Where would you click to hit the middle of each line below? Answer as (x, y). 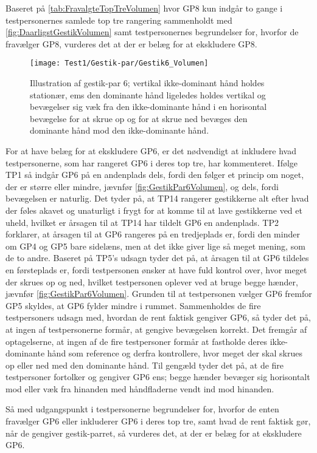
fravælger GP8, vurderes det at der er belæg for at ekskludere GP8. (131, 43)
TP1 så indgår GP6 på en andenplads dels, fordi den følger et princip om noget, (155, 175)
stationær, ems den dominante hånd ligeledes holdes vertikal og (148, 94)
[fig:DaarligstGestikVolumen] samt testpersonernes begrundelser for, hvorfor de (152, 32)
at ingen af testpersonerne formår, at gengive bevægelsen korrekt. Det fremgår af (156, 329)
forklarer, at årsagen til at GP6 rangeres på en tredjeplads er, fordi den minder (153, 234)
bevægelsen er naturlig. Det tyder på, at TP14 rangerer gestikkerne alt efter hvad (157, 198)
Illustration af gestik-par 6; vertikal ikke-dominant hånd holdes (147, 83)
